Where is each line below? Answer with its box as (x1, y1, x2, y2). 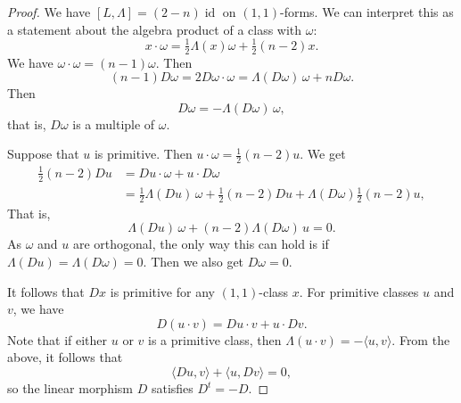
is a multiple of (72, 114, 155, 133)
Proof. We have (7, 3, 91, 21)
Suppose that (7, 144, 79, 163)
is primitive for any (110, 282, 215, 300)
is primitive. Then (94, 144, 193, 163)
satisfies (151, 379, 193, 398)
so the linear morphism (7, 379, 134, 398)
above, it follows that (7, 348, 123, 366)
